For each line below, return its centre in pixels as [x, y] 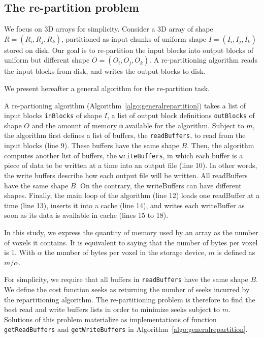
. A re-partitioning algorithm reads [204, 60]
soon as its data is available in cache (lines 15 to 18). [86, 215]
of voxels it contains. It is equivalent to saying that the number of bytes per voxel [131, 242]
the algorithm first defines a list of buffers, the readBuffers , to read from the [125, 135]
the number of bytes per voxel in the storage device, [125, 252]
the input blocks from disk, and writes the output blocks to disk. [105, 71]
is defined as [236, 252]
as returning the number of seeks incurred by [179, 289]
